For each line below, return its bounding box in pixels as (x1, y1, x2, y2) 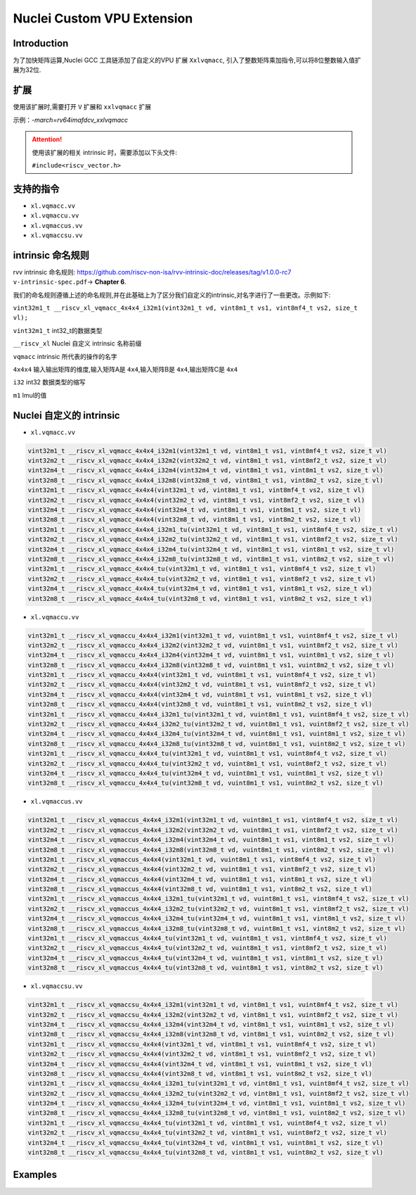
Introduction (13, 37, 69, 49)
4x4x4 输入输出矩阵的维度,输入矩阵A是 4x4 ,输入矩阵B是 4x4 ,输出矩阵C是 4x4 (13, 365, 238, 374)
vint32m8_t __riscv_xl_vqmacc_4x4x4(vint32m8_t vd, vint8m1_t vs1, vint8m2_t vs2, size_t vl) (27, 516, 362, 524)
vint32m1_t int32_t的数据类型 (13, 326, 103, 334)
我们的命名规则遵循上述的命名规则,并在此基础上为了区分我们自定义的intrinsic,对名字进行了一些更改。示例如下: (13, 291, 331, 299)
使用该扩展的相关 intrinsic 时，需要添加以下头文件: (32, 148, 177, 156)
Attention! (32, 135, 63, 144)
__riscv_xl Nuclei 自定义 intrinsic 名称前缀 (13, 339, 142, 348)
